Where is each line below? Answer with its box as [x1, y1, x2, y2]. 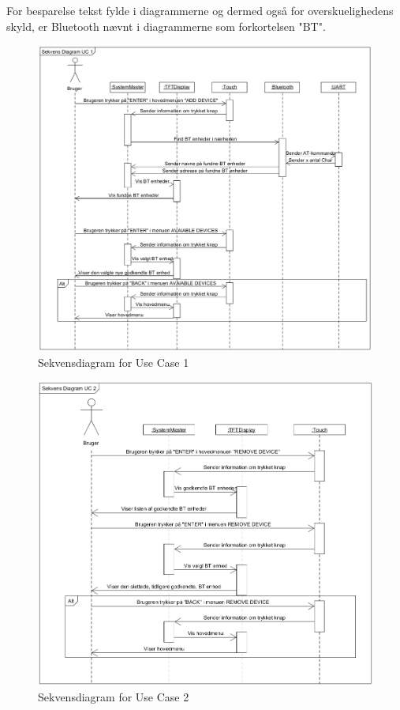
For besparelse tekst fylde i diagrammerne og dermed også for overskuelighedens [6, 2, 394, 18]
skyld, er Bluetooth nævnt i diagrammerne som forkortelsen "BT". [6, 17, 326, 34]
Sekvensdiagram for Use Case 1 [38, 353, 189, 370]
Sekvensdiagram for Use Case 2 [38, 689, 189, 705]
